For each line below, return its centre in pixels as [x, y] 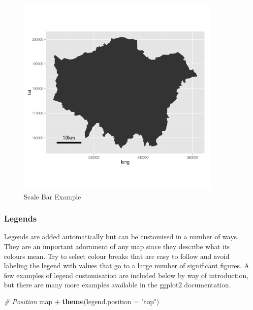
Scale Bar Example [52, 196]
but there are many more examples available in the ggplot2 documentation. [118, 285]
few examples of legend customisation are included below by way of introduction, [126, 275]
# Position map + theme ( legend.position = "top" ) [82, 301]
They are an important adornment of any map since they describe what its [117, 246]
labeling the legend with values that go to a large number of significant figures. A [127, 266]
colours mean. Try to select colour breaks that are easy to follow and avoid [117, 256]
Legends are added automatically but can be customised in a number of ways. [121, 237]
